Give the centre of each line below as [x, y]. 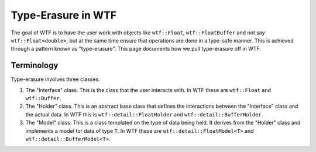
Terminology [35, 66]
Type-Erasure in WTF [64, 15]
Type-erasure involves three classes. [56, 79]
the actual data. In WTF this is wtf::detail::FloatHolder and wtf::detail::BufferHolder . [144, 114]
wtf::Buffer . [43, 98]
